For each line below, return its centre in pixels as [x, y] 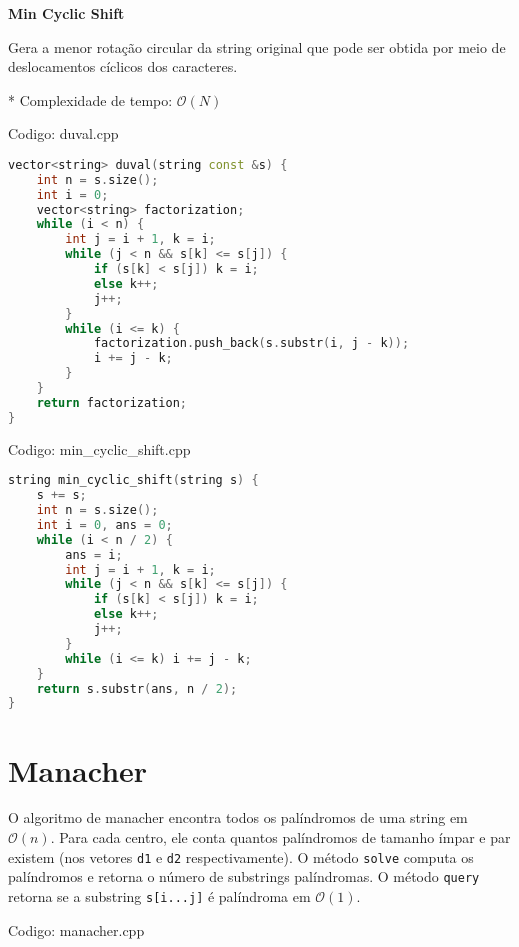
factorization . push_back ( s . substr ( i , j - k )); [251, 343]
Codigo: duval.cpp [63, 133]
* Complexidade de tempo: [90, 99]
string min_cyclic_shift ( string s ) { [133, 480]
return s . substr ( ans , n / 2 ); [137, 688]
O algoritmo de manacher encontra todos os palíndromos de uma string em [238, 817]
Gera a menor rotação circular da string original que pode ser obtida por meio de [257, 46]
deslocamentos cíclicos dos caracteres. [123, 66]
